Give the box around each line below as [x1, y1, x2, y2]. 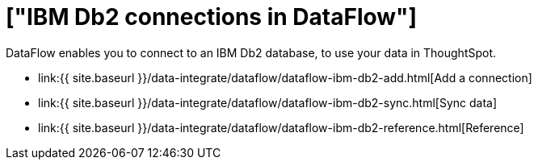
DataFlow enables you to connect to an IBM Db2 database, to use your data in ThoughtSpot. [6, 45, 497, 60]
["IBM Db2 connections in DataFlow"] [6, 3, 418, 31]
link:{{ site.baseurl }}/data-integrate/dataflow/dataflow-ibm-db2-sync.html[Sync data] [38, 95, 498, 110]
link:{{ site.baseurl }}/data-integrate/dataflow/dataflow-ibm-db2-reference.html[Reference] [38, 120, 524, 135]
